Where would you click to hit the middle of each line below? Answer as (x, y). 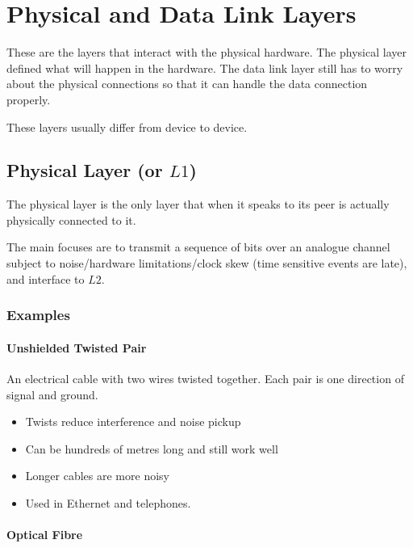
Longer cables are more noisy (97, 476)
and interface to (46, 278)
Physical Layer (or (85, 170)
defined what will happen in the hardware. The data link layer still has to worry (205, 67)
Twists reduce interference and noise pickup (133, 422)
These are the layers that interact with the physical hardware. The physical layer (206, 52)
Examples (38, 315)
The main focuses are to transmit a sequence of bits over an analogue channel (198, 247)
